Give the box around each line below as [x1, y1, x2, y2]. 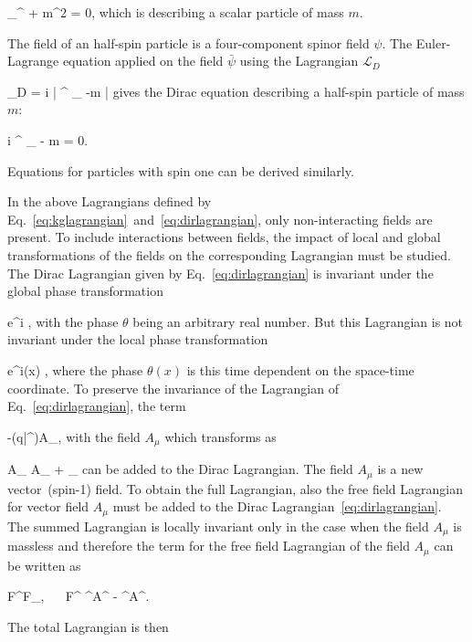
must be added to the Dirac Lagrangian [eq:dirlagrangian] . [112, 497, 442, 516]
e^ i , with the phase [7, 311, 119, 331]
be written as [7, 555, 81, 574]
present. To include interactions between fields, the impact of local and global [7, 227, 441, 247]
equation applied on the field [62, 51, 224, 70]
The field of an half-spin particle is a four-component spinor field [7, 33, 370, 52]
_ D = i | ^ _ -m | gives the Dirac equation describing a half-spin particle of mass [7, 81, 465, 100]
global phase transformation [7, 281, 163, 300]
